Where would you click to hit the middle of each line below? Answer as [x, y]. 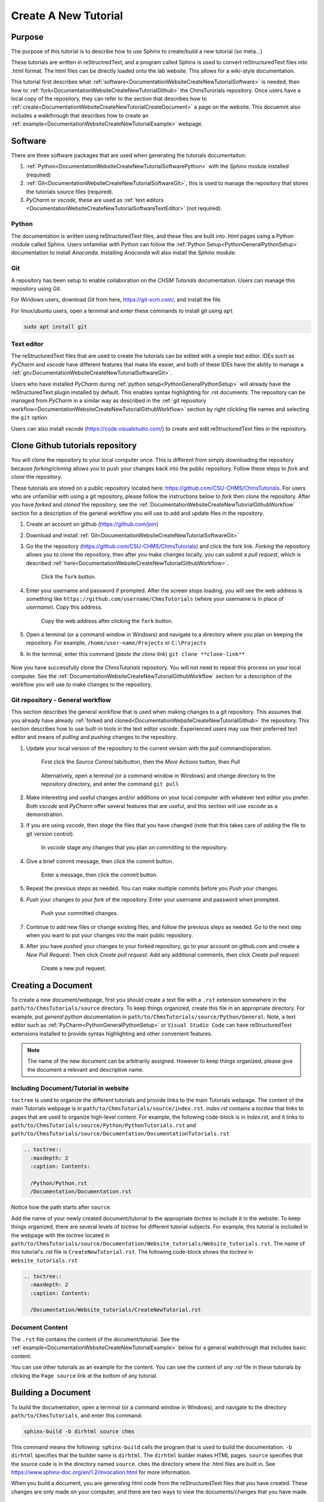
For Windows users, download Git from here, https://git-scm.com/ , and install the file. [116, 300]
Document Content [40, 1327]
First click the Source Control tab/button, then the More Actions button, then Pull [140, 762]
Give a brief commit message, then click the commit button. [100, 861]
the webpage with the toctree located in [60, 1235]
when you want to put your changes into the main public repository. [109, 935]
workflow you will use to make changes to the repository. [82, 684]
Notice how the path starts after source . [61, 1207]
